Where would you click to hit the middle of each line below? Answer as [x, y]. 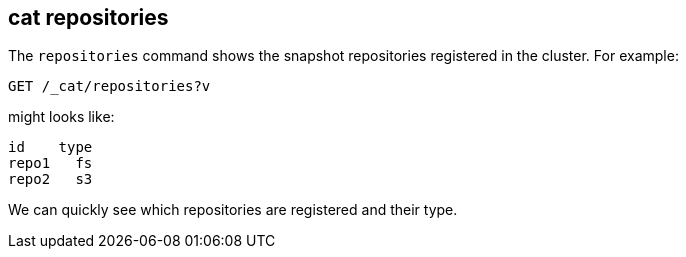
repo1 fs [50, 163]
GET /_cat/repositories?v [109, 86]
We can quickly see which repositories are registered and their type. [233, 210]
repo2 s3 [50, 179]
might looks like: [61, 117]
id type [50, 147]
